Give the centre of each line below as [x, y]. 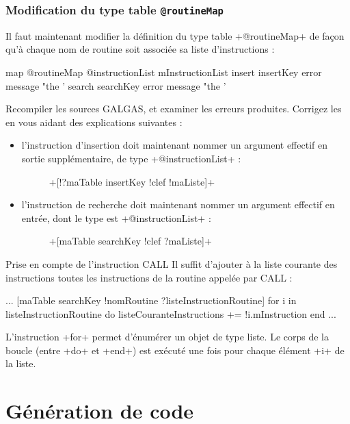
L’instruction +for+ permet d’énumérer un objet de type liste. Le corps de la [167, 337]
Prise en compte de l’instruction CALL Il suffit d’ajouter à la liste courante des [172, 263]
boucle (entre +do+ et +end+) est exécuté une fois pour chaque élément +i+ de [175, 350]
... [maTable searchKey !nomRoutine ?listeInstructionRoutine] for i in [151, 300]
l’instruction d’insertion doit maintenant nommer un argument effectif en [174, 145]
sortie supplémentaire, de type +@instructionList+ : [131, 158]
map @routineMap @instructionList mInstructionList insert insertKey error [164, 72]
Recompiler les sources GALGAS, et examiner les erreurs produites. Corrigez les [174, 109]
